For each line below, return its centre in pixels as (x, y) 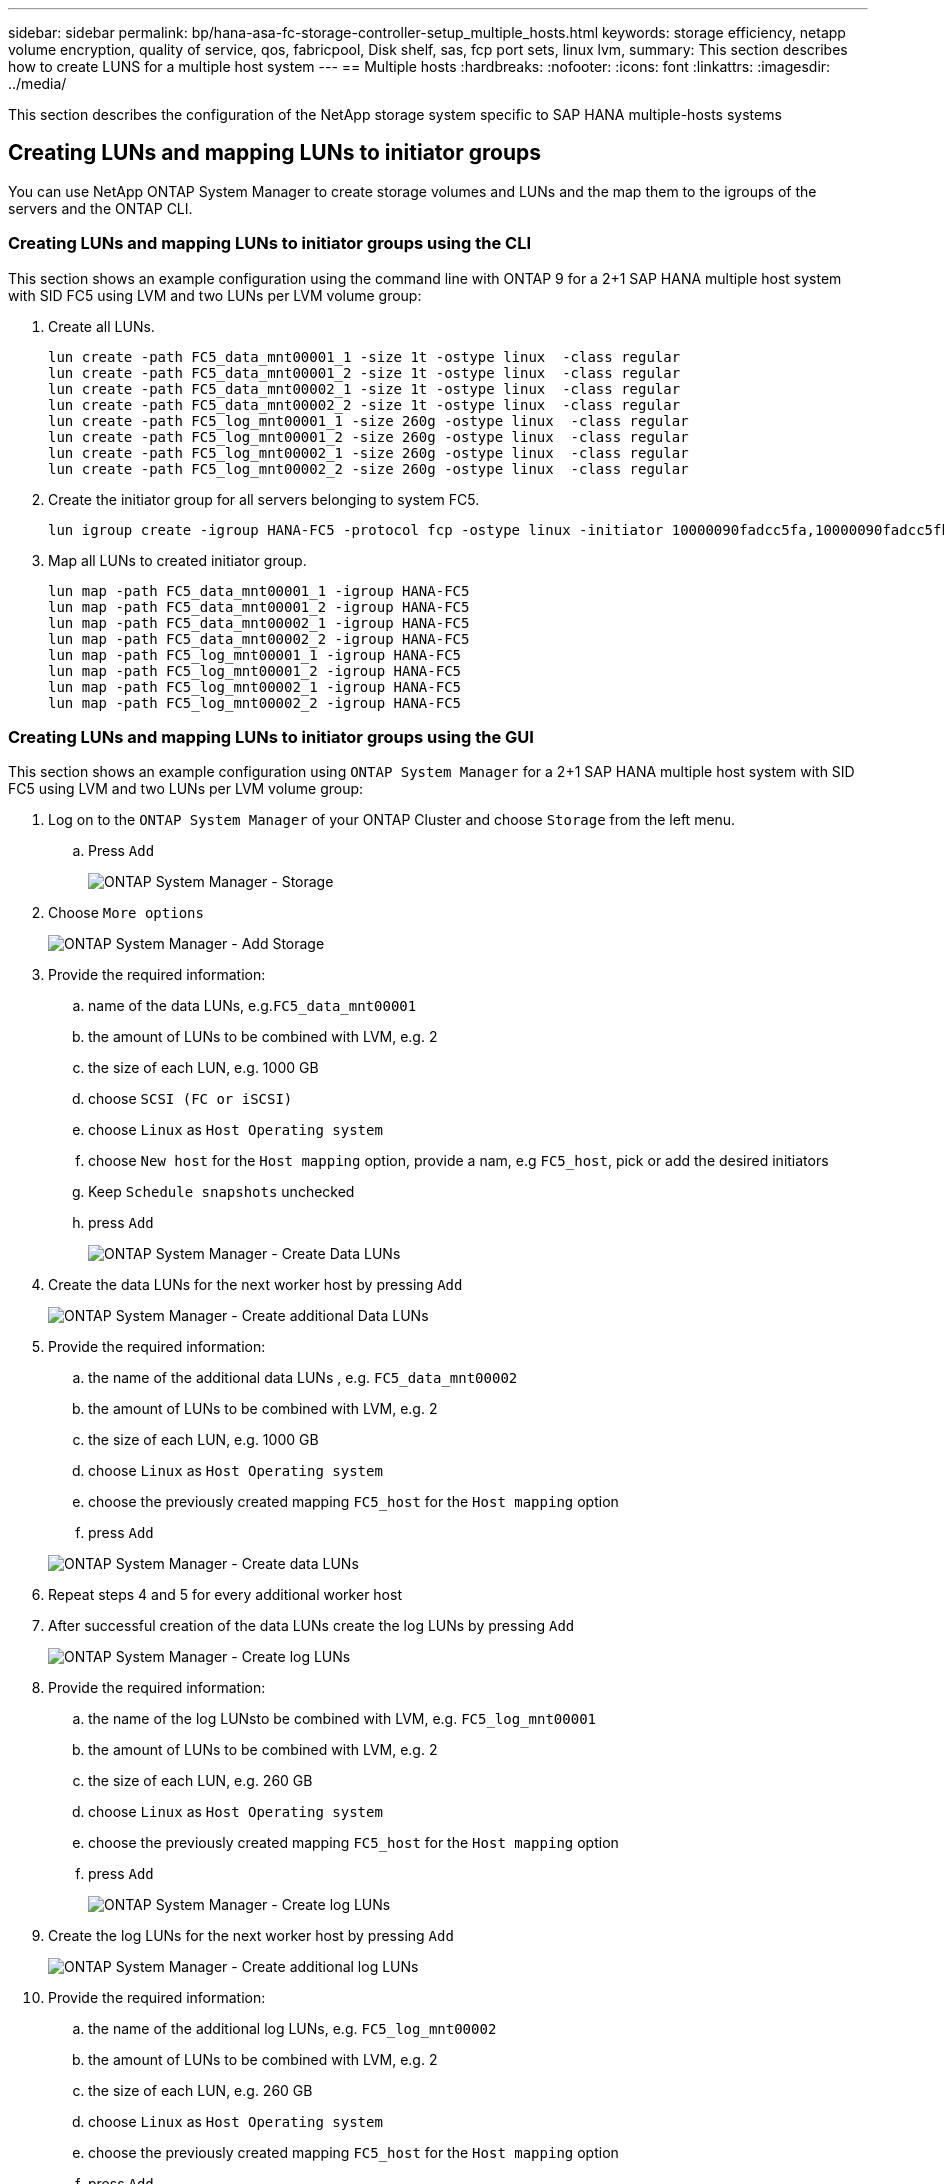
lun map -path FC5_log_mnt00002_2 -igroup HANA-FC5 (255, 702)
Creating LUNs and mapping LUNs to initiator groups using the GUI (271, 736)
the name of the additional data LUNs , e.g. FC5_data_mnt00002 (303, 1378)
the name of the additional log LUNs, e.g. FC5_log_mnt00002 (292, 2029)
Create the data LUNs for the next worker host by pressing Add (255, 1285)
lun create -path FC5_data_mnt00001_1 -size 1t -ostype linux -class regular (364, 356)
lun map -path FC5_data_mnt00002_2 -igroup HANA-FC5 (259, 638)
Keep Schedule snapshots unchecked (221, 1192)
